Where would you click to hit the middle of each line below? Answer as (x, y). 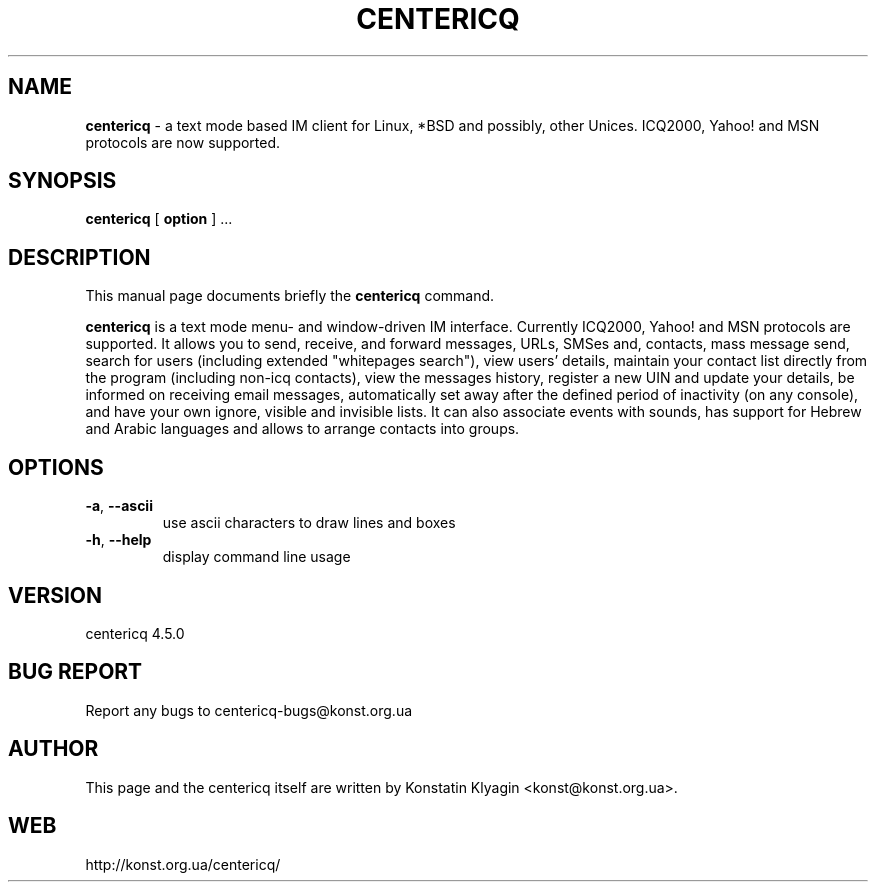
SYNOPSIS (62, 181)
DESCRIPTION (79, 257)
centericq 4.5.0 (135, 633)
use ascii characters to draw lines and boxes (309, 523)
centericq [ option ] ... (159, 219)
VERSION (55, 595)
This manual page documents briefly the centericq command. (290, 296)
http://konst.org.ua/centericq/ (183, 864)
